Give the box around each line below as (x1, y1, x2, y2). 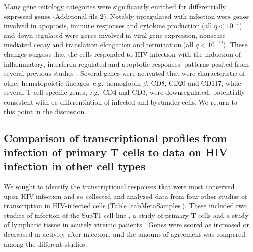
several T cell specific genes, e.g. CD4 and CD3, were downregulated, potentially (4, 87, 245, 97)
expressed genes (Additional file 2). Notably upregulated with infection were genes (4, 11, 249, 21)
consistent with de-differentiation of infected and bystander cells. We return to (4, 96, 237, 107)
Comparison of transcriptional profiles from (4, 130, 227, 145)
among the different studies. (4, 238, 87, 249)
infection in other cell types (4, 159, 145, 174)
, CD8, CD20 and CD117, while (146, 77, 241, 88)
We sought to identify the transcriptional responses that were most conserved (4, 181, 235, 192)
